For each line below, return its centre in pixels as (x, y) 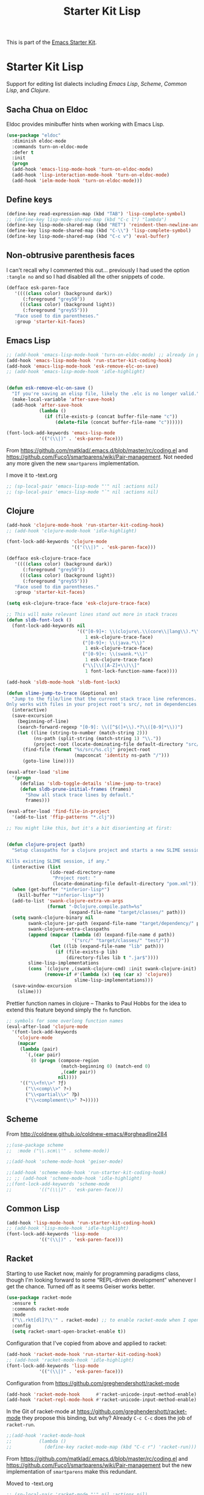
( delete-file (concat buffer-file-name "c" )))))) (119, 422)
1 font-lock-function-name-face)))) (131, 671)
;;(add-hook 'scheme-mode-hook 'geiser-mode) (65, 1162)
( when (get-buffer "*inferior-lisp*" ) (61, 890)
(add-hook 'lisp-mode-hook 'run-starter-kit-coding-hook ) (81, 1223)
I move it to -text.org (32, 475)
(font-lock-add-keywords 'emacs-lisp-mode (61, 433)
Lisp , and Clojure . (28, 90)
